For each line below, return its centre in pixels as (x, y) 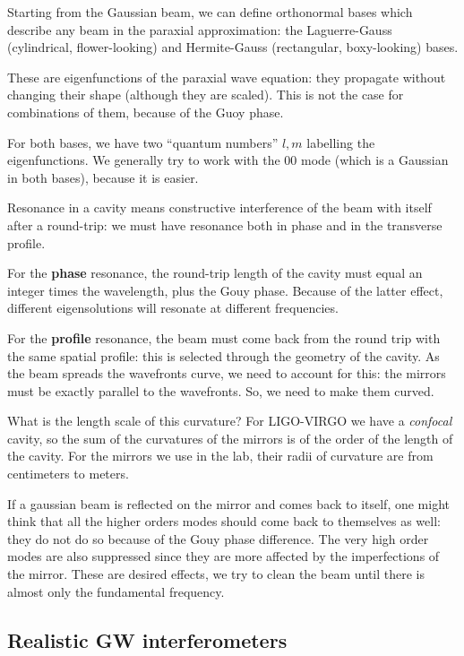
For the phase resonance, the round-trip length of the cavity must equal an (215, 273)
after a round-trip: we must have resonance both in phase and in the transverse (225, 224)
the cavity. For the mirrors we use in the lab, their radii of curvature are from (220, 456)
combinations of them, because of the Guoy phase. (146, 112)
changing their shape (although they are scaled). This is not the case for (206, 95)
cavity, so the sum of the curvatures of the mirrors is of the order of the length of (230, 438)
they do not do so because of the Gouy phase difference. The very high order (218, 538)
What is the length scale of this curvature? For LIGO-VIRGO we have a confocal (230, 421)
